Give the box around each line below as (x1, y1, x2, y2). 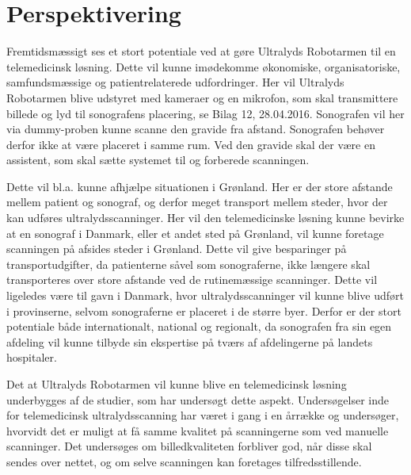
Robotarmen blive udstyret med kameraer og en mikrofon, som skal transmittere (6, 89, 398, 105)
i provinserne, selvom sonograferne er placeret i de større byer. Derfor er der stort (6, 302, 401, 319)
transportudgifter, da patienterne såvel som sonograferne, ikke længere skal (6, 255, 371, 272)
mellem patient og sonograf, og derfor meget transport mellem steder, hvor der (6, 193, 388, 210)
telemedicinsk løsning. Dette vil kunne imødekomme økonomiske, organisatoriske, (6, 58, 401, 75)
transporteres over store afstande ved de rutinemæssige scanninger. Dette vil (6, 271, 378, 288)
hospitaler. (6, 349, 57, 366)
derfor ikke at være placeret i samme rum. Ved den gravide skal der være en (6, 136, 375, 152)
